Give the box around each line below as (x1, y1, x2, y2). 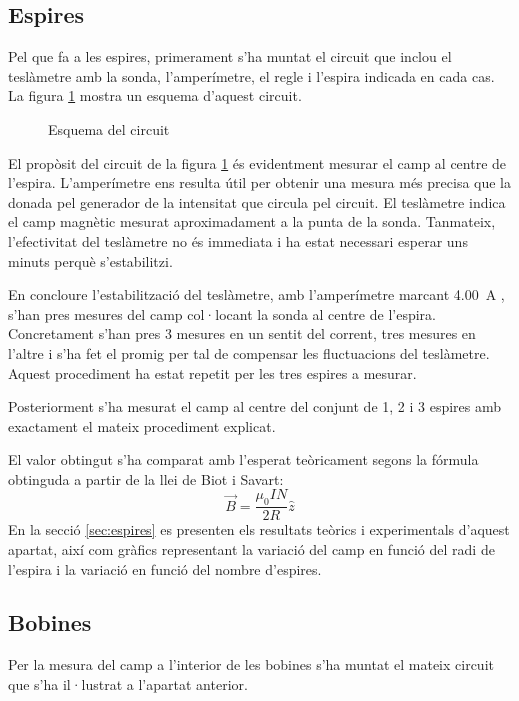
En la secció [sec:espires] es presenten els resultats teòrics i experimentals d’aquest (8, 519, 510, 540)
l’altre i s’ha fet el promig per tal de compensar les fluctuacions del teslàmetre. (8, 342, 490, 363)
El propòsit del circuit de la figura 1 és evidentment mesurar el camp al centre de (8, 152, 507, 173)
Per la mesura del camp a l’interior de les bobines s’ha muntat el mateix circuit (8, 654, 494, 675)
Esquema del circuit (48, 118, 170, 139)
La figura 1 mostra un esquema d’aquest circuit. (8, 85, 302, 106)
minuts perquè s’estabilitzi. (8, 250, 173, 271)
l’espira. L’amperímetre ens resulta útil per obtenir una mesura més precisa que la (8, 172, 512, 193)
